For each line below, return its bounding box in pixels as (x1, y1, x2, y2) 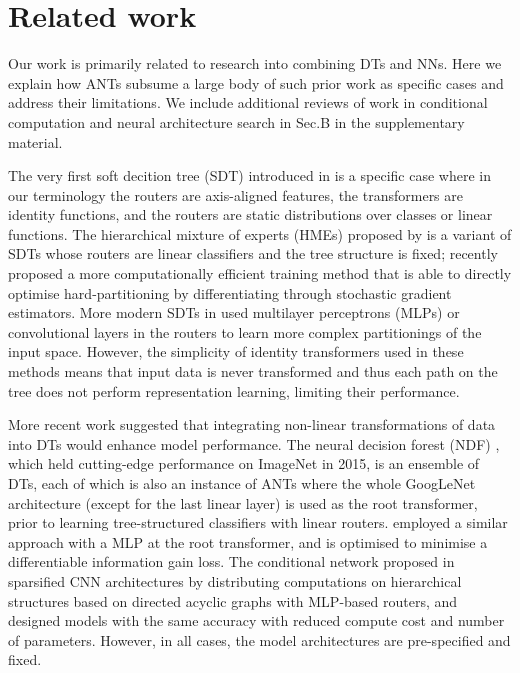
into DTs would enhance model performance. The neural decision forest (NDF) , (8, 433, 500, 454)
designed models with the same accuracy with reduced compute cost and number (8, 610, 505, 631)
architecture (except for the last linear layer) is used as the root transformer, (8, 492, 478, 513)
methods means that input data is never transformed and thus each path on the (8, 361, 498, 382)
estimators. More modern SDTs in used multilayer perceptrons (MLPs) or (8, 302, 460, 323)
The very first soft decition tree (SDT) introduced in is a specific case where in (8, 165, 491, 186)
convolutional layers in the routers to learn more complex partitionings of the (8, 321, 482, 342)
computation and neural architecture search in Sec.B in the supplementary (8, 111, 465, 132)
